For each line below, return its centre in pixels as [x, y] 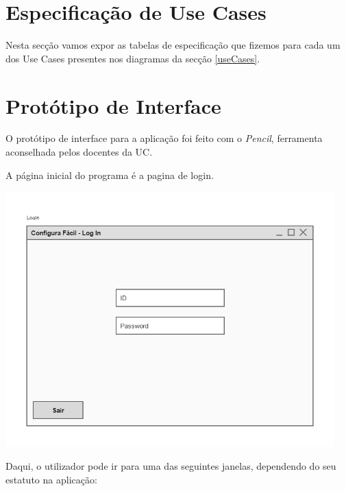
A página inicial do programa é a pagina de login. [110, 175]
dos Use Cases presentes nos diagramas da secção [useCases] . [133, 58]
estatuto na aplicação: [51, 479]
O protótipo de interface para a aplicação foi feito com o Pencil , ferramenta [164, 138]
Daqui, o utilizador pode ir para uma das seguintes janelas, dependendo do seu [171, 466]
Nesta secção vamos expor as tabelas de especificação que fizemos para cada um [173, 45]
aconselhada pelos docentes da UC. [79, 152]
